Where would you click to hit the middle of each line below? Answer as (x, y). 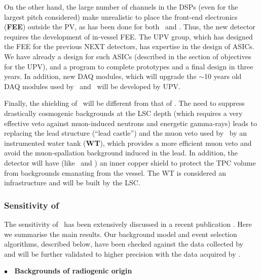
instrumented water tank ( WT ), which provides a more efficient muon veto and (128, 143)
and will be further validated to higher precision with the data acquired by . (122, 253)
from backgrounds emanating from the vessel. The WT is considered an (115, 172)
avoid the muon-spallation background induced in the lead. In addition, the (121, 153)
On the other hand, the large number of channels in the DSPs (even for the (121, 7)
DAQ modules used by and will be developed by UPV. (92, 86)
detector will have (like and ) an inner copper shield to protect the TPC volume (130, 162)
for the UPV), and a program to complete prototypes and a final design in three (129, 66)
